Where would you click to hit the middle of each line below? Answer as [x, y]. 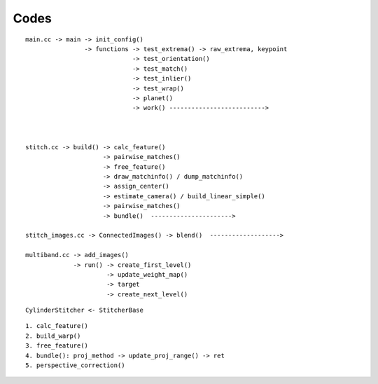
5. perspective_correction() [75, 365]
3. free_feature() [57, 346]
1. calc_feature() [57, 326]
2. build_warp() [53, 336]
